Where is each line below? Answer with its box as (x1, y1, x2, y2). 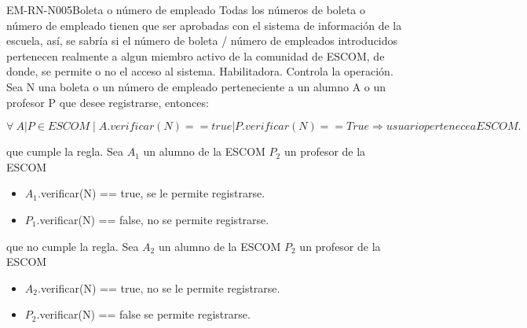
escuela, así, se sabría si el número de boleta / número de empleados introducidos (6, 32, 398, 49)
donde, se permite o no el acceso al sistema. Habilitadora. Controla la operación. (6, 63, 393, 79)
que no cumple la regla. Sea (6, 238, 139, 254)
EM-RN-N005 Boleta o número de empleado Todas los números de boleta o (6, 2, 366, 17)
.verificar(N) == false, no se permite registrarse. (36, 211, 269, 227)
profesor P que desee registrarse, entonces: (6, 94, 209, 110)
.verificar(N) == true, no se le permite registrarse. (37, 279, 280, 296)
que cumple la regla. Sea (6, 143, 123, 160)
